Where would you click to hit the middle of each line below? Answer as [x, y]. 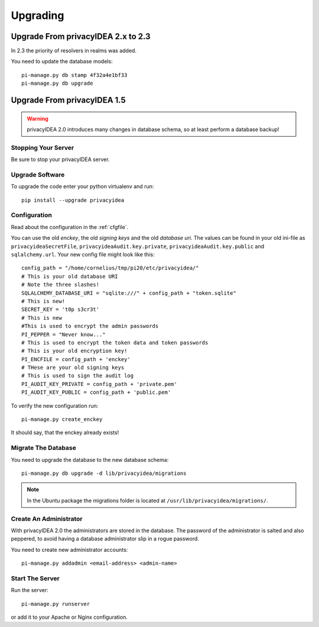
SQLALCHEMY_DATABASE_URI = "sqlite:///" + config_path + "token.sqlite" [129, 293]
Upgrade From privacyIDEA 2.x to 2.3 [81, 36]
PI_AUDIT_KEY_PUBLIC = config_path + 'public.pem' [96, 393]
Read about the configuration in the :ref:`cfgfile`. [70, 227]
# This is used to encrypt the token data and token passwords [115, 343]
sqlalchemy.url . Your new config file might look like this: [83, 255]
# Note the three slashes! [61, 285]
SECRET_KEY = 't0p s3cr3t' [61, 310]
